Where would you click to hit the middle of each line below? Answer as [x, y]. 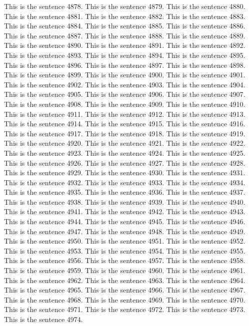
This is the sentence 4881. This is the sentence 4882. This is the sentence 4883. [125, 16]
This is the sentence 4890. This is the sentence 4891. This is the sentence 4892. [125, 45]
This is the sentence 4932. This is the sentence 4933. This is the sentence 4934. [125, 182]
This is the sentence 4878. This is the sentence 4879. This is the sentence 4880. [125, 6]
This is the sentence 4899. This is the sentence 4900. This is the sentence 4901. [125, 75]
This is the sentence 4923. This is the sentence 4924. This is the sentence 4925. [125, 153]
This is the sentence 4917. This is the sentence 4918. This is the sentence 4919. [125, 133]
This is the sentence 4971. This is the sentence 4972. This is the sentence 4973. [125, 309]
